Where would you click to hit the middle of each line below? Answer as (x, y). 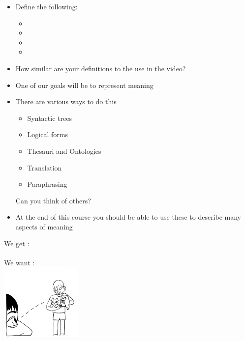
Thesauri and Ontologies (64, 151)
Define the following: (46, 6)
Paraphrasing (47, 184)
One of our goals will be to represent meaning (84, 85)
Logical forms (47, 134)
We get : (17, 243)
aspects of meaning (44, 226)
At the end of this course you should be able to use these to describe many (128, 217)
